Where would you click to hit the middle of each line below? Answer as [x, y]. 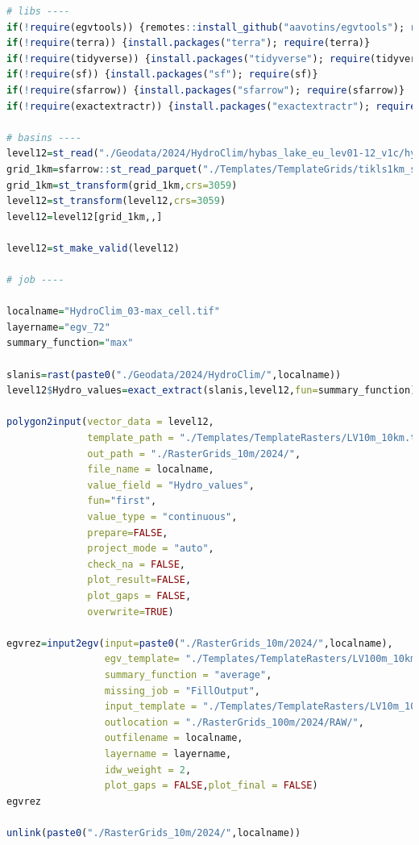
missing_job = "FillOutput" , [183, 691]
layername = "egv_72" [58, 327]
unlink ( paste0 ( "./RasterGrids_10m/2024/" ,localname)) [154, 833]
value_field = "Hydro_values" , [171, 485]
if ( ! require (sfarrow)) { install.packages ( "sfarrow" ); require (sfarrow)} [206, 90]
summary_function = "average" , [188, 674]
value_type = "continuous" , [162, 517]
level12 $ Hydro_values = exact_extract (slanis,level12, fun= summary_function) [212, 391]
